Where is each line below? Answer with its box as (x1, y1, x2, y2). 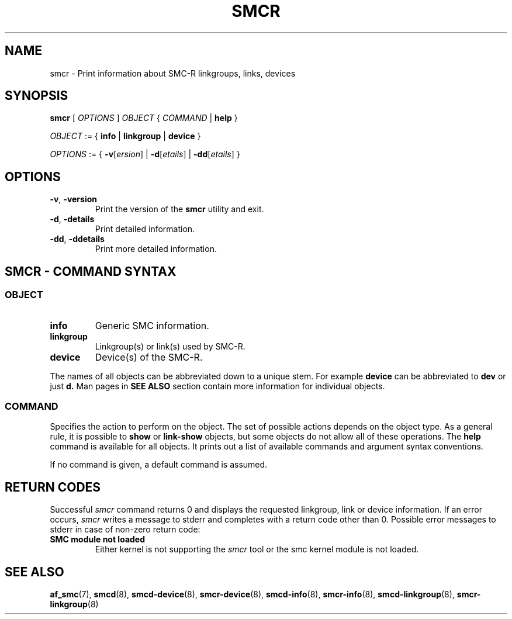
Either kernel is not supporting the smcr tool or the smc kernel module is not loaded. (95, 544, 419, 555)
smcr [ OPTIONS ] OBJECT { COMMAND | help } (50, 113, 238, 123)
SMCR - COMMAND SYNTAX (5, 264, 177, 279)
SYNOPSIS (5, 88, 68, 103)
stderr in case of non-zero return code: (50, 524, 200, 535)
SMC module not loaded (50, 534, 146, 545)
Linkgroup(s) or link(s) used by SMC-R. (95, 341, 245, 351)
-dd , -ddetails (50, 234, 105, 244)
